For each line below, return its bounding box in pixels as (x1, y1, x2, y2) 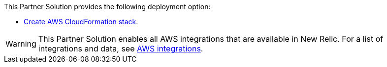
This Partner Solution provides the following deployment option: (4, 2, 211, 11)
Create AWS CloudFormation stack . (24, 17, 138, 26)
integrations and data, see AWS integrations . (38, 44, 203, 53)
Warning (5, 39, 36, 49)
